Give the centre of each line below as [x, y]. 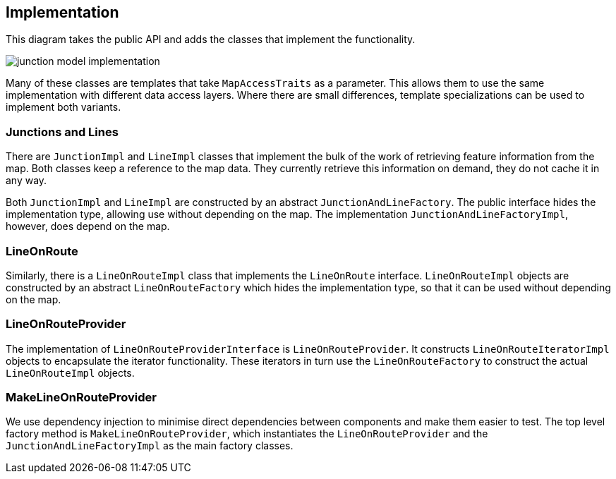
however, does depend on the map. [88, 226]
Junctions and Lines [62, 132]
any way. [26, 181]
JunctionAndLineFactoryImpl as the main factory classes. [150, 446]
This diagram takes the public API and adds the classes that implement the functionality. [211, 40]
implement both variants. [64, 107]
